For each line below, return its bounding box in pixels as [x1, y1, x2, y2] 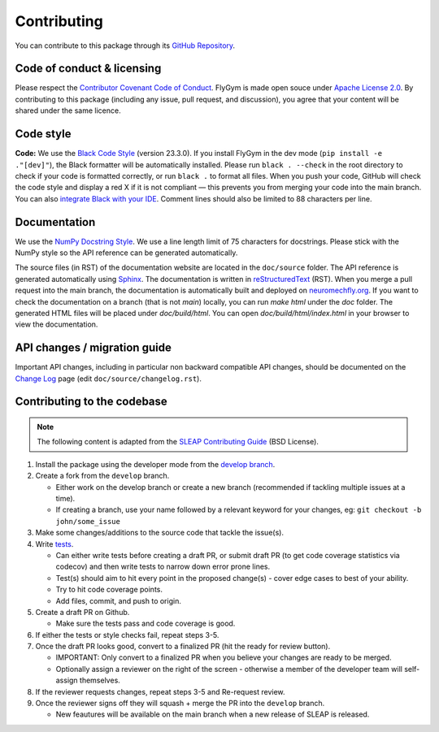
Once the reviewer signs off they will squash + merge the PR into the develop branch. [35, 699, 325, 708]
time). [55, 494, 76, 503]
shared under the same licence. [15, 106, 121, 115]
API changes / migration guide [15, 341, 172, 355]
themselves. [79, 675, 121, 686]
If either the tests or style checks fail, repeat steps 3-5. [35, 630, 219, 639]
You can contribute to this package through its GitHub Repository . [15, 41, 236, 50]
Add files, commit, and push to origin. [55, 596, 182, 605]
